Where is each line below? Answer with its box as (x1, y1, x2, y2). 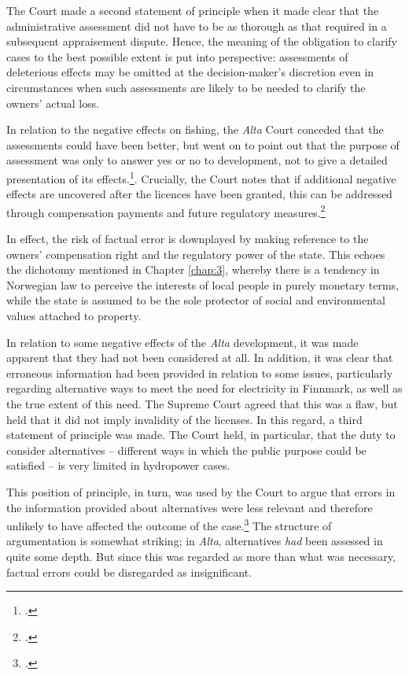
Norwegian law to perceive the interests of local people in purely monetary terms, (6, 276, 399, 293)
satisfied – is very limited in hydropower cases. (6, 457, 230, 474)
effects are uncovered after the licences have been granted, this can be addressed (6, 186, 392, 202)
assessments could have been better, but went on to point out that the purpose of (6, 136, 400, 153)
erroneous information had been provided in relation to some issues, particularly (6, 364, 393, 381)
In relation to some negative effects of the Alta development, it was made (6, 334, 359, 350)
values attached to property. (6, 308, 142, 323)
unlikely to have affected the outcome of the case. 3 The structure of (6, 515, 332, 533)
